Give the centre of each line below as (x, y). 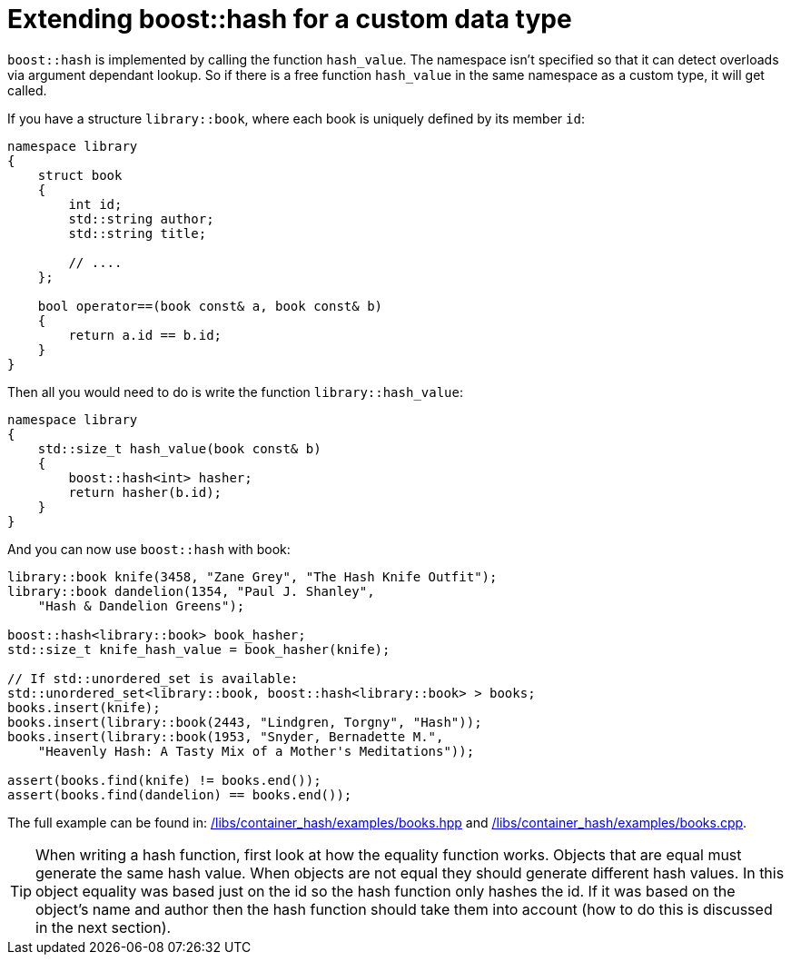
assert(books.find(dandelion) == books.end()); (180, 794)
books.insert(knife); (84, 707)
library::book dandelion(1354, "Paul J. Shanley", (191, 591)
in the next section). (104, 927)
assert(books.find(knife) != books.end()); (164, 780)
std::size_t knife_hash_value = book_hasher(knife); (199, 649)
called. (27, 90)
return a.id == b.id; (145, 335)
